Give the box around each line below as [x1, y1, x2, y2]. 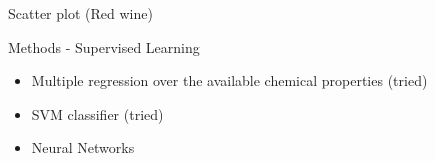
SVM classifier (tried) [31, 103, 164, 124]
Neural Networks [31, 137, 135, 158]
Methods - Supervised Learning [8, 36, 200, 57]
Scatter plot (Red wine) [8, 3, 153, 23]
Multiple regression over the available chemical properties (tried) [31, 70, 428, 91]
